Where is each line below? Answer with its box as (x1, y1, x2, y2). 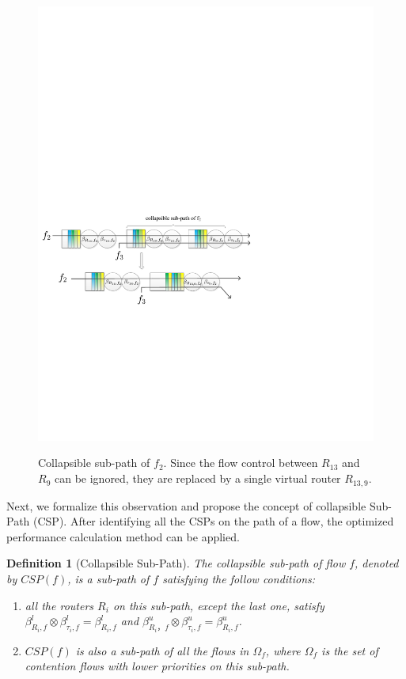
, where (265, 642, 301, 658)
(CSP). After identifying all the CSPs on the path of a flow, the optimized (33, 513, 394, 529)
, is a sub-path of (67, 570, 150, 586)
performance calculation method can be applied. (6, 528, 240, 544)
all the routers (25, 597, 94, 613)
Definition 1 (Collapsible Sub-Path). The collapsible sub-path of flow (6, 555, 346, 571)
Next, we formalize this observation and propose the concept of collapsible (6, 497, 366, 514)
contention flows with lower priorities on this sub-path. (25, 658, 290, 674)
